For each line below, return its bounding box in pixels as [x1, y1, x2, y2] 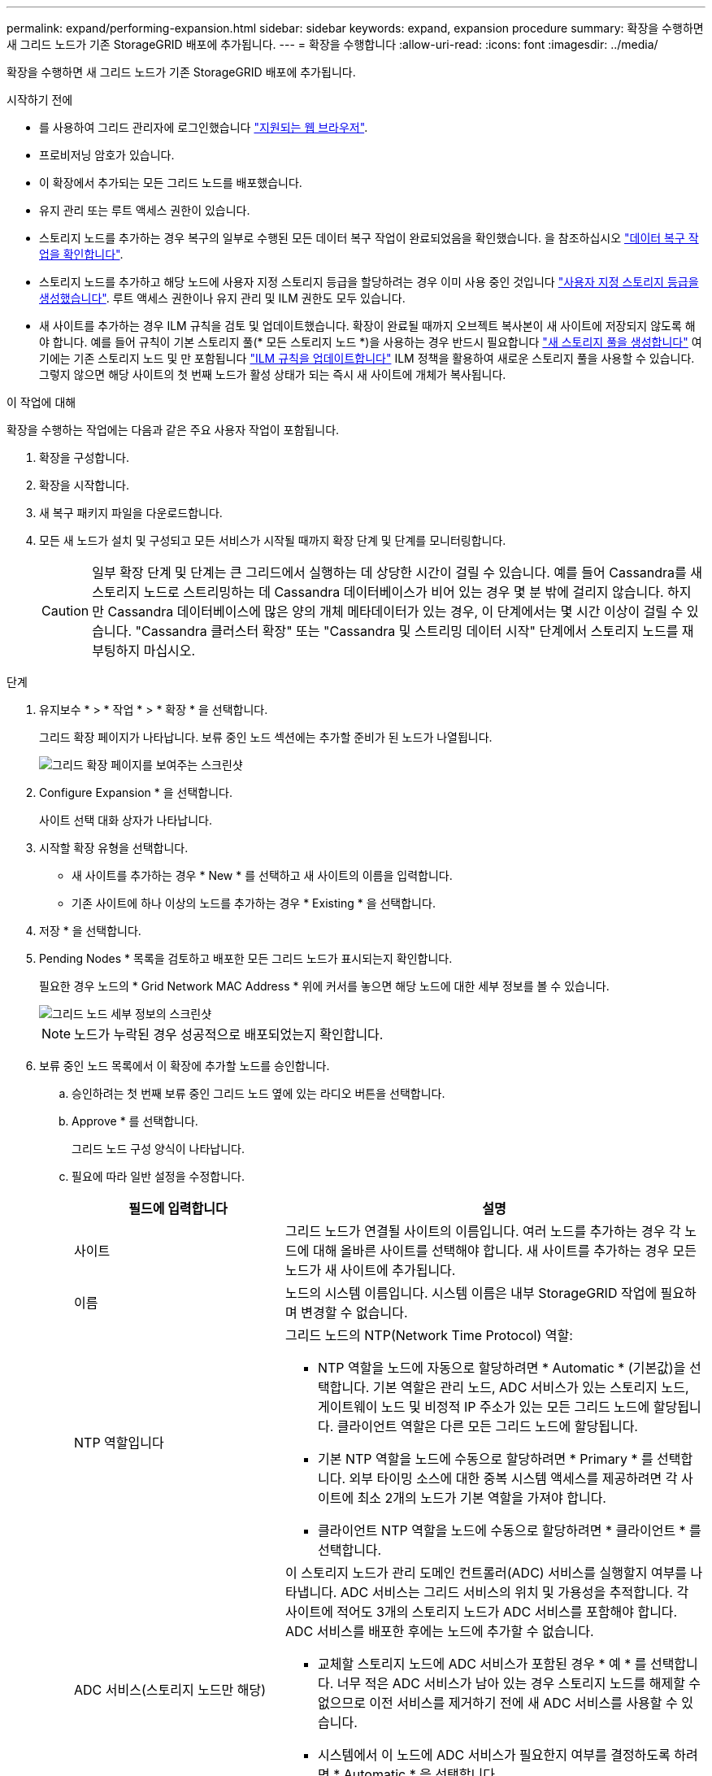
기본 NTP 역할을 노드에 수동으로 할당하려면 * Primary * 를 [317, 1451, 653, 1467]
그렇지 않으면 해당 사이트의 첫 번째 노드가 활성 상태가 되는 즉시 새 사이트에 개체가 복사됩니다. [39, 368, 506, 381]
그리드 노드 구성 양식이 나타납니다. [72, 1142, 245, 1156]
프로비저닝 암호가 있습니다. [39, 148, 175, 162]
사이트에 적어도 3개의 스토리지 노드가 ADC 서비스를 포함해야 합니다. [284, 1604, 678, 1620]
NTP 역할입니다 [74, 1434, 164, 1451]
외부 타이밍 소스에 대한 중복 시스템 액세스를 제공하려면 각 [349, 1470, 678, 1487]
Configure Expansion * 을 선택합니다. [39, 786, 232, 799]
